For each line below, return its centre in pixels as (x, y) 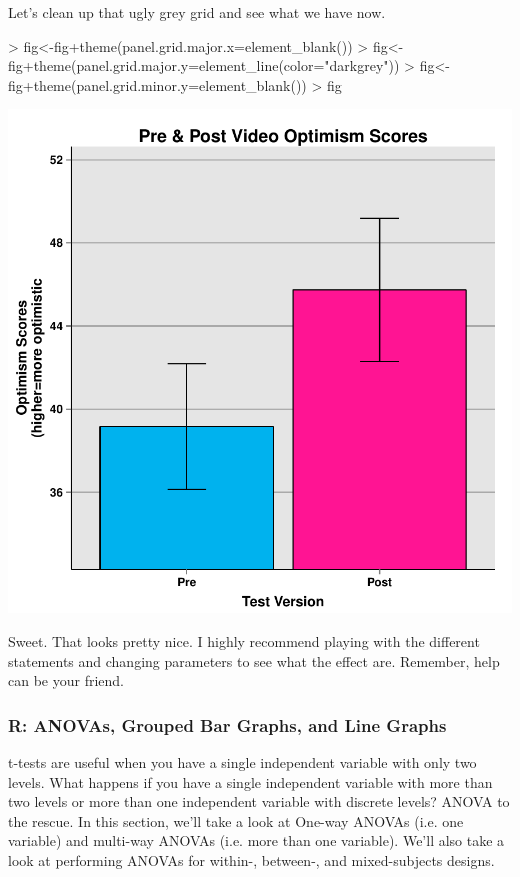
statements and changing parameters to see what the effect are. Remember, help (254, 660)
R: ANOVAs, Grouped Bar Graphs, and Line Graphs (227, 724)
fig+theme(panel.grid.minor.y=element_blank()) (157, 84)
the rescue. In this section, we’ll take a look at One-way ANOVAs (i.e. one (236, 820)
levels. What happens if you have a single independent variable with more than (250, 781)
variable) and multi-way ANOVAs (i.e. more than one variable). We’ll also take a (256, 840)
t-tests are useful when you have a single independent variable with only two (242, 761)
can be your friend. (66, 680)
